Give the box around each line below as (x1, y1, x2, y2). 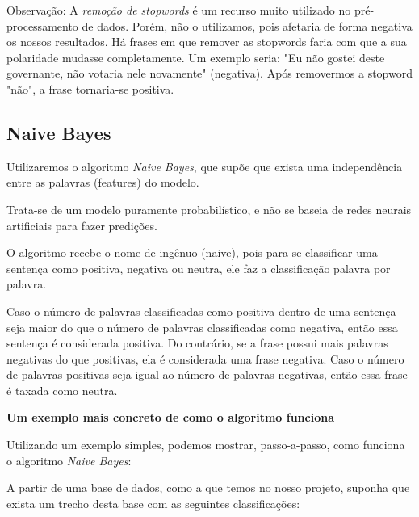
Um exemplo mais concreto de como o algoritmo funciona (6, 409, 335, 426)
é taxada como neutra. (6, 381, 118, 398)
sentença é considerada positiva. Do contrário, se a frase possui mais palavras (6, 334, 388, 351)
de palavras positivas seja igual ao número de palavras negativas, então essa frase (6, 366, 408, 383)
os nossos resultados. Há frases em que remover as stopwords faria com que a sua (6, 33, 407, 50)
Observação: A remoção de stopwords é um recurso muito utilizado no (6, 2, 351, 18)
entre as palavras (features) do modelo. (6, 174, 199, 191)
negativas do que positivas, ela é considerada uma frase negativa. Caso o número (6, 350, 404, 367)
